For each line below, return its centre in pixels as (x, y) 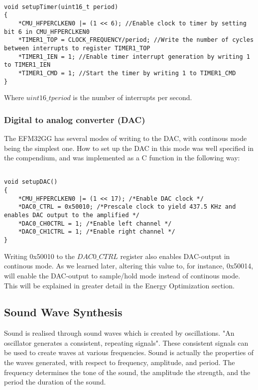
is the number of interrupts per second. (132, 97)
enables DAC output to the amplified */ (72, 215)
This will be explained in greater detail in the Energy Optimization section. (119, 285)
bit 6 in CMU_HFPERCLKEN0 (47, 32)
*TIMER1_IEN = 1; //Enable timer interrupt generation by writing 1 (134, 57)
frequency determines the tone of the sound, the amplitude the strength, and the (127, 372)
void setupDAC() (31, 182)
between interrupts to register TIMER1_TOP (77, 48)
